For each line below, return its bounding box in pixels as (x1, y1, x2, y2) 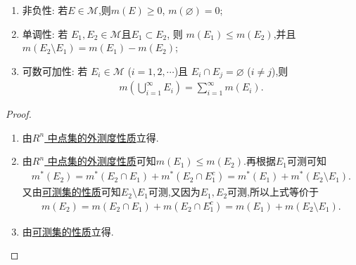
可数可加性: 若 (22, 63, 88, 78)
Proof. (6, 107, 32, 121)
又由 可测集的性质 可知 (22, 184, 121, 199)
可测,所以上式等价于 (227, 184, 319, 199)
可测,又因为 (148, 184, 201, 199)
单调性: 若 (22, 26, 68, 41)
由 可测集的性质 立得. (22, 224, 114, 238)
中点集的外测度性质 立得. (47, 130, 159, 144)
